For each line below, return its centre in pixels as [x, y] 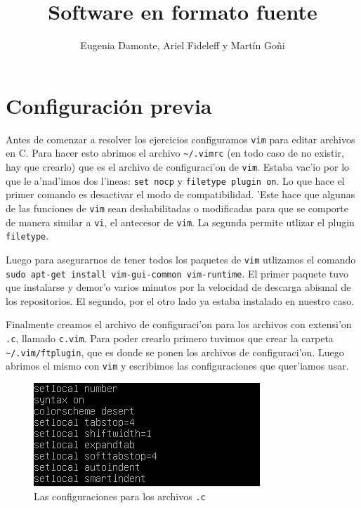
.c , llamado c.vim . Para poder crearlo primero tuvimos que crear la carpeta [170, 338]
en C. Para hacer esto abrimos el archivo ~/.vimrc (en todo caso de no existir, [175, 153]
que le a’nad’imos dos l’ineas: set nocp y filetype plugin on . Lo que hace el [175, 180]
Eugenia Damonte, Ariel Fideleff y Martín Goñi [183, 45]
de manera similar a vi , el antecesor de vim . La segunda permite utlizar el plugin [180, 222]
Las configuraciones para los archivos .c [120, 496]
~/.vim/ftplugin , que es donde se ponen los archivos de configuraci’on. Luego [175, 352]
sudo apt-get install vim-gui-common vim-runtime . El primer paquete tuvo [177, 273]
